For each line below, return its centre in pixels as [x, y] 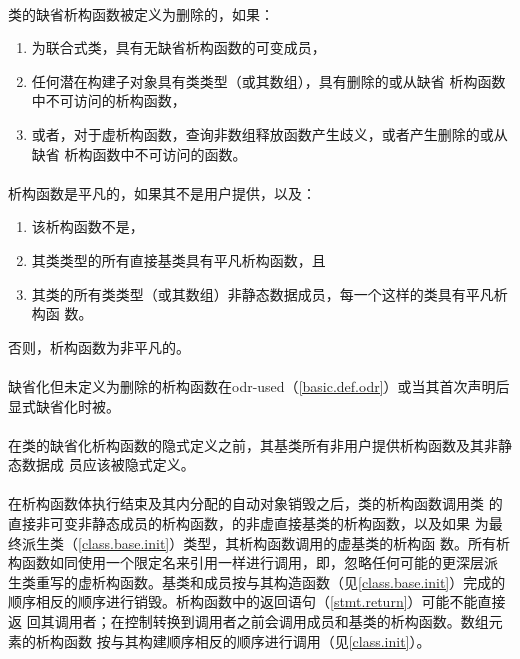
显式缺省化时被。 [64, 405]
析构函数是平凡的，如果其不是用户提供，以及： [162, 192]
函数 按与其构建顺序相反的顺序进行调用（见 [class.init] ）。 [247, 640]
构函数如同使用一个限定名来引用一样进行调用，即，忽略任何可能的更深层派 [253, 562]
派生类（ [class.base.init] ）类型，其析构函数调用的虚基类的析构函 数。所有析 [265, 542]
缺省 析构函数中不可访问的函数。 [139, 153]
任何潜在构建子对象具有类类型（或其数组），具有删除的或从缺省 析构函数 [268, 80]
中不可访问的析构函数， [108, 100]
